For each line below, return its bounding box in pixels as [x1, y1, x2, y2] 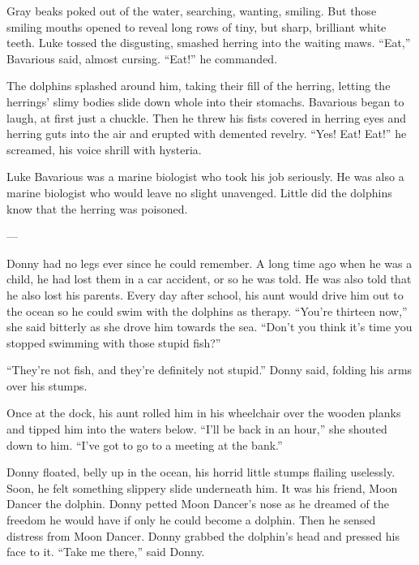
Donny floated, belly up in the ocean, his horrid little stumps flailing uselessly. [6, 464, 395, 481]
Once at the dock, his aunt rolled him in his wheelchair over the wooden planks [6, 404, 401, 421]
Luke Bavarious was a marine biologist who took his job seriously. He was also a [6, 168, 404, 185]
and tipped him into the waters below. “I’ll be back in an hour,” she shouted [6, 421, 387, 438]
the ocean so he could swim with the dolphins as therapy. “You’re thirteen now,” [6, 302, 408, 319]
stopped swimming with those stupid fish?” [6, 334, 221, 351]
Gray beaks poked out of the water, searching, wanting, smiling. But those [6, 2, 377, 19]
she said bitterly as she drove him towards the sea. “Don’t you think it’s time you [6, 318, 413, 335]
